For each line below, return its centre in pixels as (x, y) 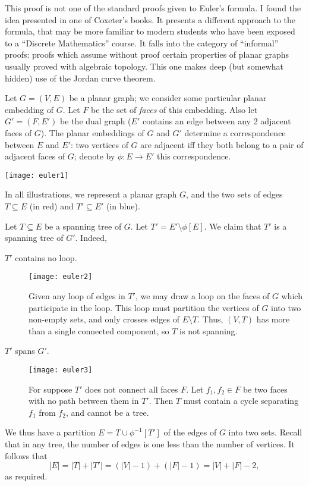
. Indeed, (91, 238)
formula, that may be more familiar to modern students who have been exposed (150, 31)
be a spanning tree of (83, 226)
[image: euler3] (61, 370)
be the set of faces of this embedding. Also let (174, 109)
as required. (26, 476)
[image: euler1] (37, 175)
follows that (26, 455)
